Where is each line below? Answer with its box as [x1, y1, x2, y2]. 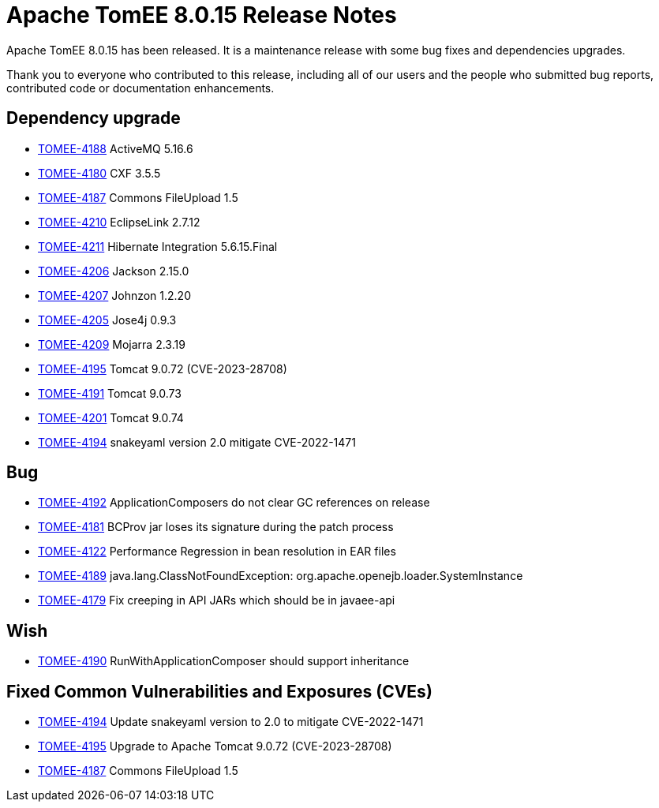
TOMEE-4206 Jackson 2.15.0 [38, 264, 189, 278]
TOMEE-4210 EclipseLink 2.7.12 [38, 215, 200, 229]
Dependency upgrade [6, 108, 181, 129]
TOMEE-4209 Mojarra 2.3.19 [38, 337, 185, 351]
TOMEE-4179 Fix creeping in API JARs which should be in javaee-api [38, 593, 395, 608]
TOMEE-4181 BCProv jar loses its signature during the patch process [38, 520, 394, 534]
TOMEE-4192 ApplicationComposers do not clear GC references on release [38, 496, 430, 510]
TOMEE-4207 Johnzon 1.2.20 [38, 288, 191, 302]
